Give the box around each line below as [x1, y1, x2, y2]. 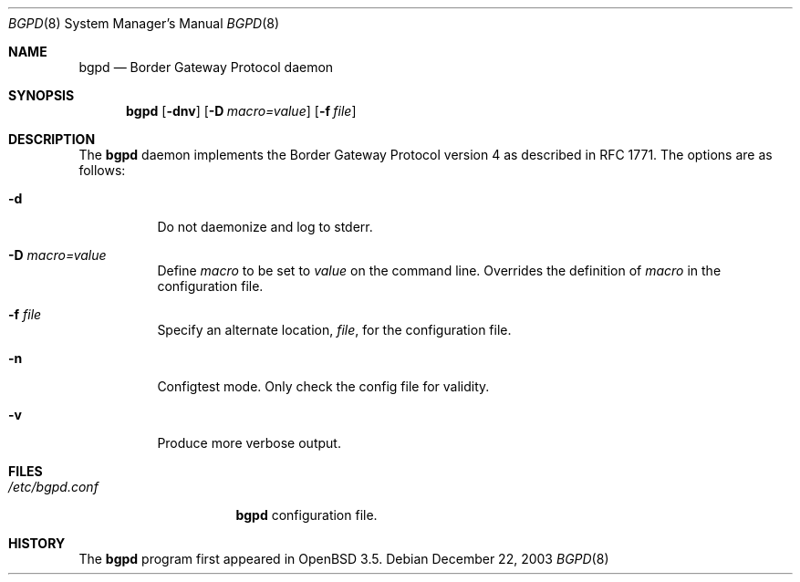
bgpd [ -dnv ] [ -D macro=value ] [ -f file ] [126, 103, 357, 119]
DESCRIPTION [8, 131, 96, 147]
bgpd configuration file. [235, 507, 378, 523]
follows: [78, 162, 126, 178]
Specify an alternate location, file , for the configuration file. [157, 322, 512, 338]
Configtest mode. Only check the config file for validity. [157, 379, 490, 394]
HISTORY [8, 535, 66, 551]
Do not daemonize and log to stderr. [157, 219, 373, 234]
